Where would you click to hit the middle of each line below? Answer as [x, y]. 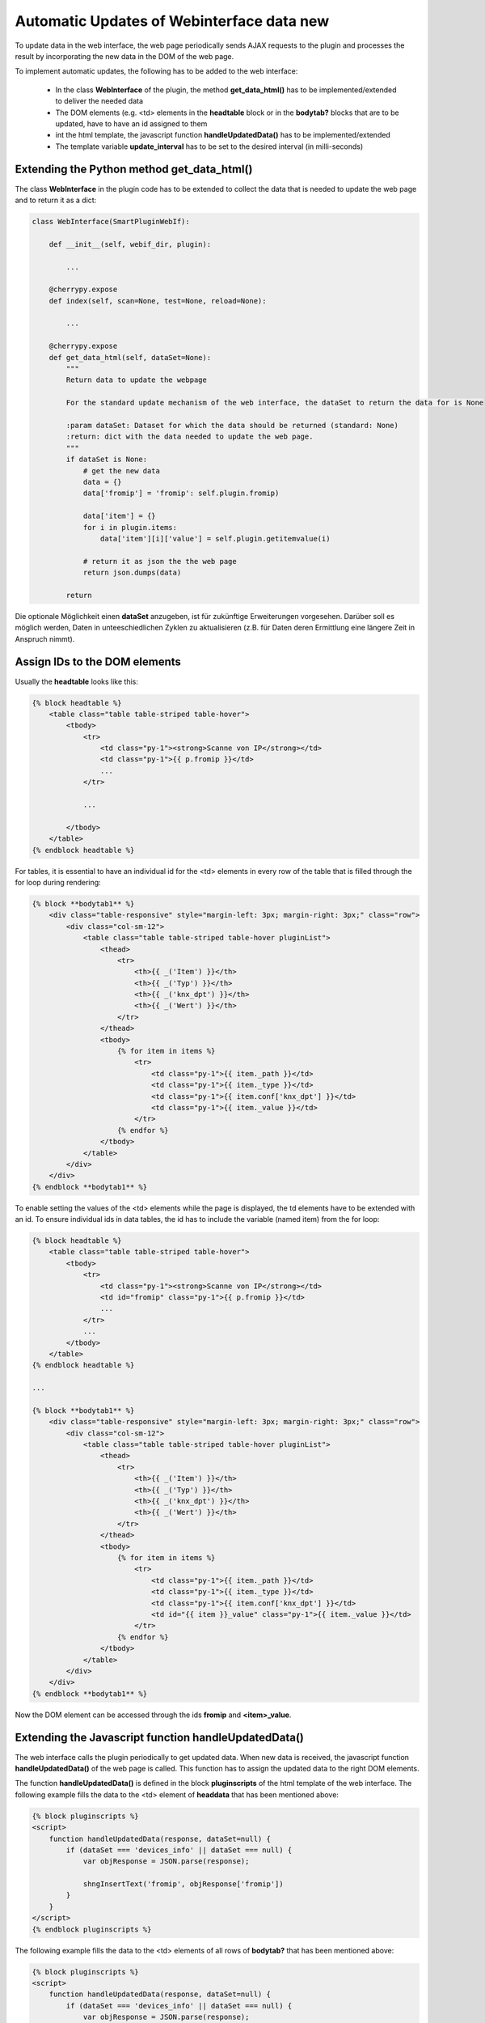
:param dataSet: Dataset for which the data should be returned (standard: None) [232, 425]
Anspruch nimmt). [45, 638]
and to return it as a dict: [56, 200]
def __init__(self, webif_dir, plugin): [130, 244]
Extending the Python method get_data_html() [134, 170]
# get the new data [122, 471]
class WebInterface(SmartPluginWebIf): [111, 221]
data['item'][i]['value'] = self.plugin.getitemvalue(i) [215, 539]
